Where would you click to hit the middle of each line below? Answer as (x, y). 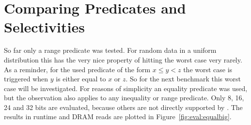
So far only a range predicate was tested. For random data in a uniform (110, 50)
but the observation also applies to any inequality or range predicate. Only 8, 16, (124, 98)
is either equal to (81, 79)
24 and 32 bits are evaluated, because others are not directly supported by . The (123, 107)
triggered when (26, 79)
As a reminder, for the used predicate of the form (77, 69)
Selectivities (44, 27)
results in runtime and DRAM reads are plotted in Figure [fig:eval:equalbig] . (118, 117)
